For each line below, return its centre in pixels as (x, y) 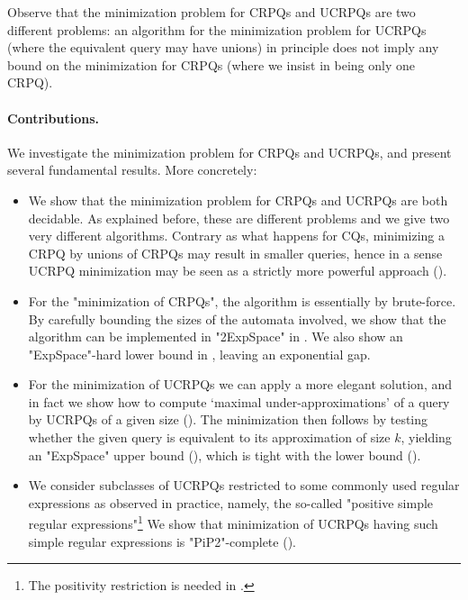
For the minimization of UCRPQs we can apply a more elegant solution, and (240, 384)
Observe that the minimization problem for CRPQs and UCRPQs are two (211, 12)
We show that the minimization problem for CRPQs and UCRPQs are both (238, 200)
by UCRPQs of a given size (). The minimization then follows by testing (228, 419)
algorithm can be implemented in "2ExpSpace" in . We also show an (216, 336)
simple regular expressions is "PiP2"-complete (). (162, 541)
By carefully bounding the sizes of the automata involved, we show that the (237, 318)
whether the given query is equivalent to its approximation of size (209, 437)
